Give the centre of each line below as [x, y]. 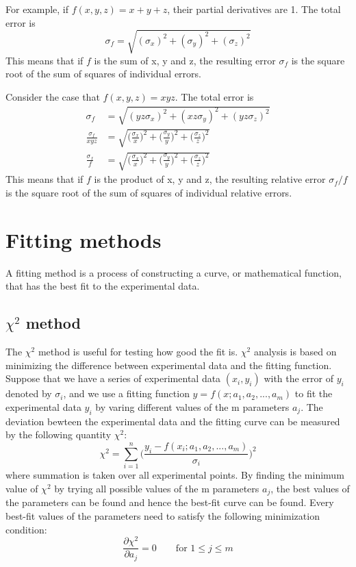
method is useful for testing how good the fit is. [138, 351]
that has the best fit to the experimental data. [103, 286]
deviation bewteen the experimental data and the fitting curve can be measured [173, 421]
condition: [26, 529]
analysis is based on [295, 351]
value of [22, 488]
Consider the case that [53, 96]
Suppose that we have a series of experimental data [113, 378]
